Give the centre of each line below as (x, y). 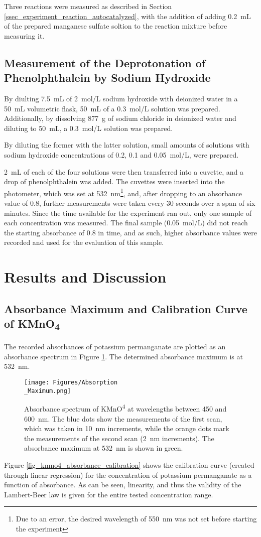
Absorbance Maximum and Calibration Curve (126, 308)
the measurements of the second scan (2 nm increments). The (119, 438)
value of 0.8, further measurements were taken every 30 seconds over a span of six (130, 203)
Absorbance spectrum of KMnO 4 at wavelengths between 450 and (125, 408)
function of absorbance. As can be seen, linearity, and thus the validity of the (123, 485)
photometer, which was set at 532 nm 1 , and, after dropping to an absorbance (123, 192)
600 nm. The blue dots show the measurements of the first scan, (123, 418)
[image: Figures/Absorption (71, 382)
